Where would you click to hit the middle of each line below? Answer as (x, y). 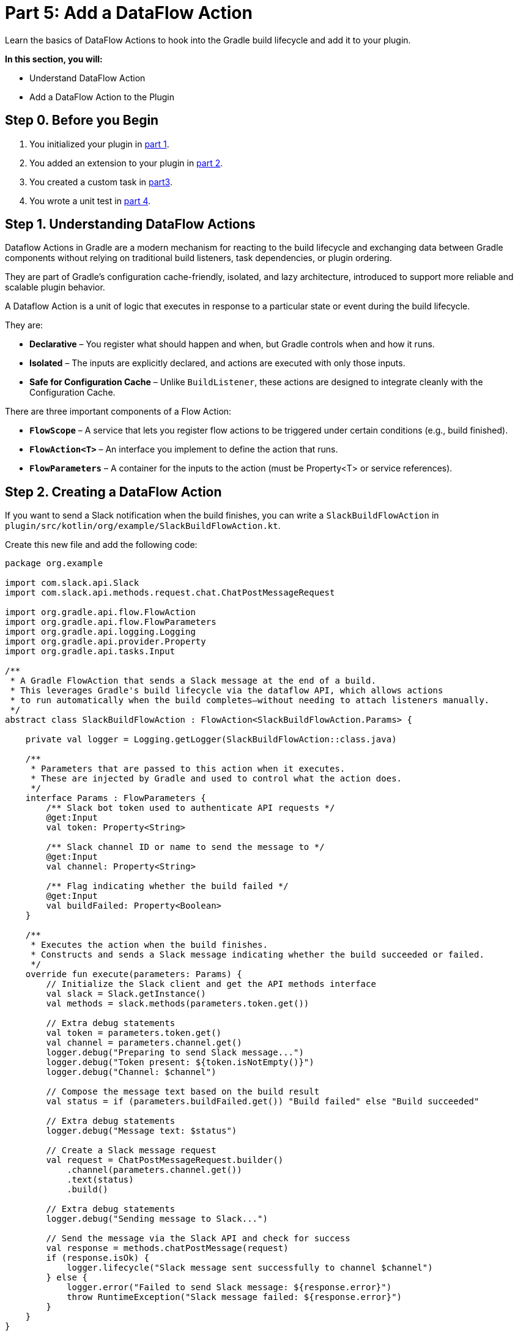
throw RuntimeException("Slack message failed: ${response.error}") (235, 1297)
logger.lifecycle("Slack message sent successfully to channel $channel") (250, 1268)
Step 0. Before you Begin (82, 120)
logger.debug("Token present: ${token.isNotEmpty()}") (180, 1062)
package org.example (54, 563)
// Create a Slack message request (131, 1150)
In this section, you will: (54, 59)
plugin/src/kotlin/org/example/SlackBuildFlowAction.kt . (143, 526)
